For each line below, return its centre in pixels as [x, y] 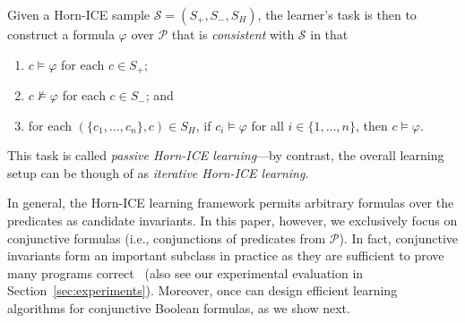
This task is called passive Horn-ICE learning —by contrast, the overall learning [226, 155]
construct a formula [61, 34]
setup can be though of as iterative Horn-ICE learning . [158, 172]
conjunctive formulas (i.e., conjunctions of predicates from [167, 238]
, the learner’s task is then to [337, 14]
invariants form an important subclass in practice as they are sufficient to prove [226, 255]
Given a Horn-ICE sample [79, 14]
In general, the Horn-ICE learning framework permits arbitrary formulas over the [231, 203]
